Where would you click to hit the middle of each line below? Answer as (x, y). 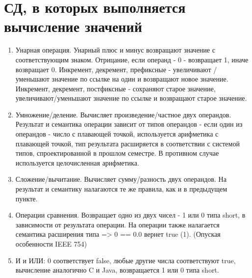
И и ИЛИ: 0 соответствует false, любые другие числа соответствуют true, (126, 260)
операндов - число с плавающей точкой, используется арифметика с (117, 134)
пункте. (26, 198)
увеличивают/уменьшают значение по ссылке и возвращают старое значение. (131, 98)
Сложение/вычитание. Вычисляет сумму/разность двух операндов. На (121, 179)
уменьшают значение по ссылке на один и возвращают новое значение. (122, 79)
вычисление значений (73, 26)
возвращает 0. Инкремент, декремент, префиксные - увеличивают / (116, 69)
